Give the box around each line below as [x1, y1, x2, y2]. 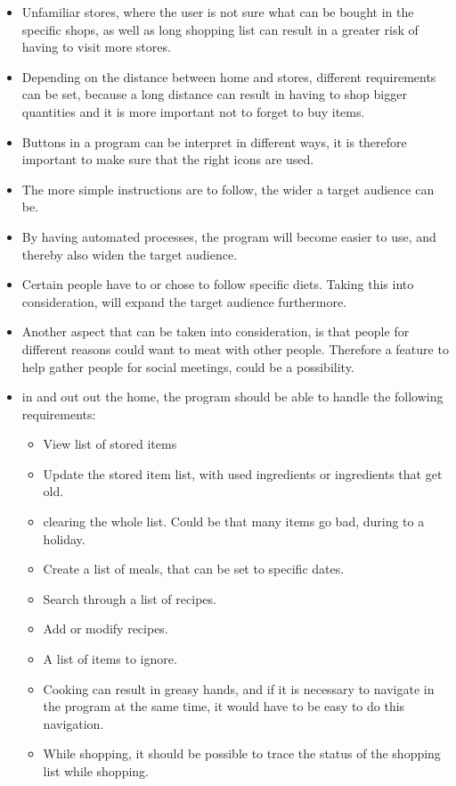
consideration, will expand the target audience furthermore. [21, 292, 347, 310]
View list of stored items [43, 434, 177, 453]
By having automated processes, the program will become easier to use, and [21, 227, 436, 245]
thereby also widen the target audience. [21, 244, 238, 263]
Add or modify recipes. [43, 619, 168, 638]
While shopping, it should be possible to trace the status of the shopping [43, 744, 441, 763]
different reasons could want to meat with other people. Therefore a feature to [21, 339, 449, 358]
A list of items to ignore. [43, 649, 177, 668]
